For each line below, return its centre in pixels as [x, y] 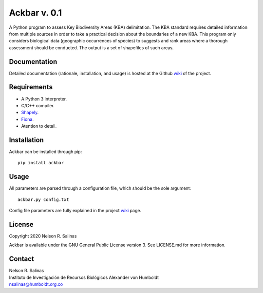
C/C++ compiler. [38, 105]
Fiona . [28, 119]
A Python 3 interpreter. [44, 99]
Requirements [31, 87]
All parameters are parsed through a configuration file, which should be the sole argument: [100, 188]
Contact [21, 259]
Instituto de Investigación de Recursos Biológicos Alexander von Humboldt [84, 277]
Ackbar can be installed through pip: [46, 152]
